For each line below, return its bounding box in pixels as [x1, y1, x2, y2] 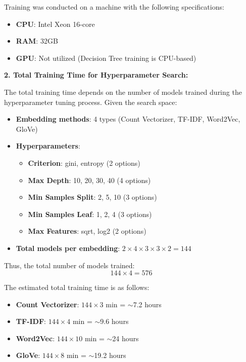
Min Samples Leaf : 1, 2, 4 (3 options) [28, 208, 152, 219]
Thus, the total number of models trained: [4, 260, 135, 270]
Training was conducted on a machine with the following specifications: [4, 2, 224, 12]
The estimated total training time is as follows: [4, 282, 150, 293]
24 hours [112, 333, 139, 343]
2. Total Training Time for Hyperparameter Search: [4, 69, 188, 80]
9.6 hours [100, 316, 129, 327]
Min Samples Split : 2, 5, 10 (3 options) [28, 192, 157, 202]
